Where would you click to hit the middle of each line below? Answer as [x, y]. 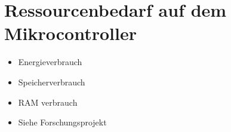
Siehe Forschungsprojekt [62, 122]
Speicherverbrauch [52, 82]
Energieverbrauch [50, 62]
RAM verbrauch [48, 102]
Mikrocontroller [70, 33]
